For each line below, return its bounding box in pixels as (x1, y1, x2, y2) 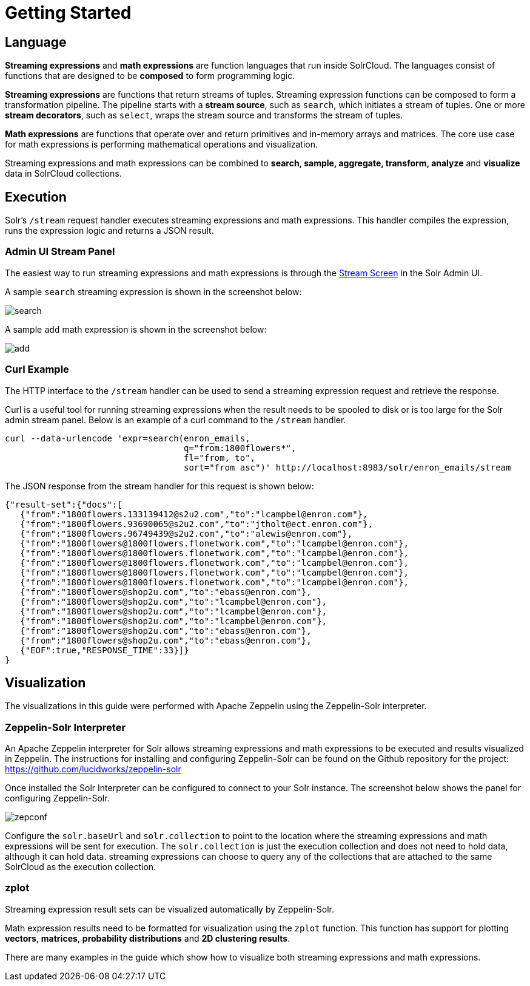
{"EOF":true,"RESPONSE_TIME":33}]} (20, 645, 189, 655)
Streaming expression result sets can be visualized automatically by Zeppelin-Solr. (5, 903, 334, 914)
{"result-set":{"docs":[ (5, 499, 122, 509)
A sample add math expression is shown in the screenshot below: (5, 324, 267, 335)
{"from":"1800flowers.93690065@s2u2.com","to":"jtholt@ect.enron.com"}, (20, 518, 373, 529)
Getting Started (5, 2, 132, 23)
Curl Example (5, 363, 69, 376)
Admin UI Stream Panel (5, 245, 115, 258)
